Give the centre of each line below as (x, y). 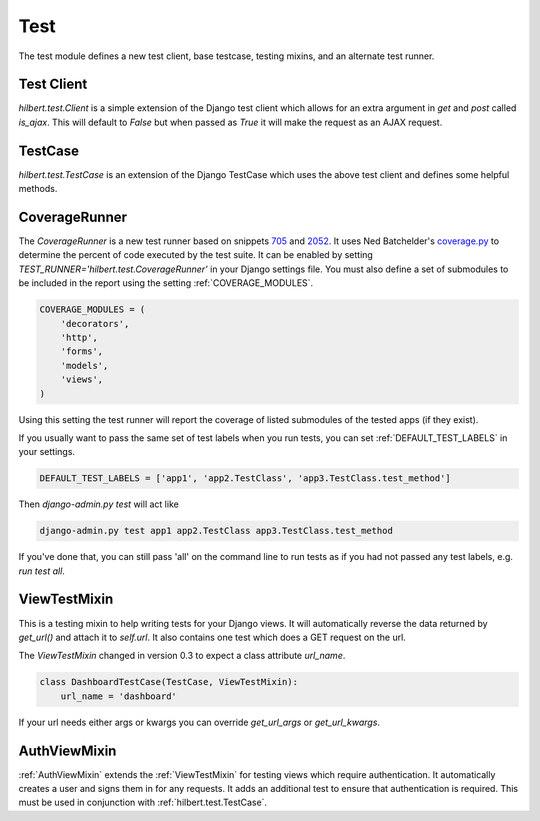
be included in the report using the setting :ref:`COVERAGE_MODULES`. (166, 283)
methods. (38, 189)
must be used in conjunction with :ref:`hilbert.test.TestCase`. (143, 802)
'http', (79, 337)
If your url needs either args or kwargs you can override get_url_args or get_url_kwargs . (199, 722)
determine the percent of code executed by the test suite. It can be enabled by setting (196, 255)
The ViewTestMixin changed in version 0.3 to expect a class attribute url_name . (182, 656)
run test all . (41, 571)
